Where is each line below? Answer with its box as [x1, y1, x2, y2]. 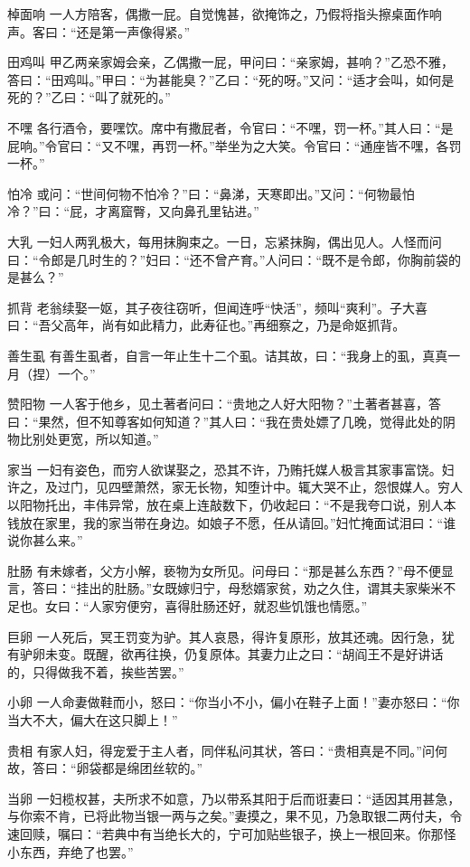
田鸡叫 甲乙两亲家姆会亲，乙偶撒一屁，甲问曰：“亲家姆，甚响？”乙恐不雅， [7, 52, 454, 71]
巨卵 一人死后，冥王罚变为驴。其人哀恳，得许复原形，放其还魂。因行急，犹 [7, 627, 455, 646]
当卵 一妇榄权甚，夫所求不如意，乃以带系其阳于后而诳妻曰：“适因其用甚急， [7, 788, 461, 807]
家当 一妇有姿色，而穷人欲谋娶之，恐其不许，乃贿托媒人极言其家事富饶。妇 [7, 459, 455, 478]
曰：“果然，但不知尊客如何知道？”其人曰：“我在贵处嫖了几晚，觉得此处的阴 [7, 411, 456, 430]
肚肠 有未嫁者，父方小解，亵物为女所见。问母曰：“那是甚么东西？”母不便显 [7, 561, 454, 580]
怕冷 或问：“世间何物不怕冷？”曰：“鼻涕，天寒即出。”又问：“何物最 [7, 184, 402, 203]
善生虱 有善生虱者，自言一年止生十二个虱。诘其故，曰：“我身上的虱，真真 [7, 345, 448, 364]
